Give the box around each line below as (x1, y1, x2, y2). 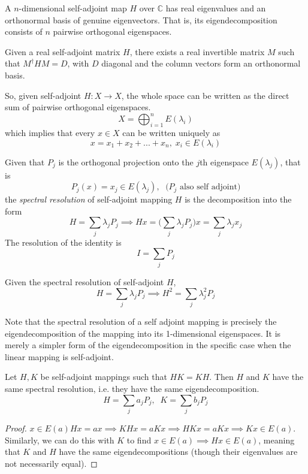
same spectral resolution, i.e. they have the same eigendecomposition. (5, 382, 259, 395)
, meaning (258, 433, 295, 446)
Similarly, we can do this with (5, 433, 114, 446)
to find (126, 433, 152, 446)
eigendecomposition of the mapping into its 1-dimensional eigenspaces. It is (5, 327, 281, 339)
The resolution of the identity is (5, 236, 122, 248)
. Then (209, 370, 234, 383)
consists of (5, 25, 43, 38)
